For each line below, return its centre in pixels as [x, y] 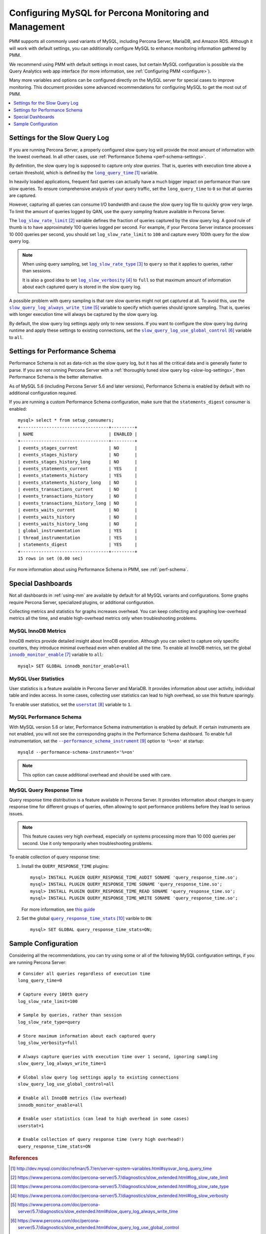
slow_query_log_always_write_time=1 [62, 1063]
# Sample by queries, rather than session [70, 1015]
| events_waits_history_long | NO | [78, 524]
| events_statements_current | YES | [78, 468]
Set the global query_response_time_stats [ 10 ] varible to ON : [87, 918]
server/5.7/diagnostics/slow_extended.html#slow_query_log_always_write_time [98, 1211]
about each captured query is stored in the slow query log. [82, 287]
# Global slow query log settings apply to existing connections [99, 1077]
